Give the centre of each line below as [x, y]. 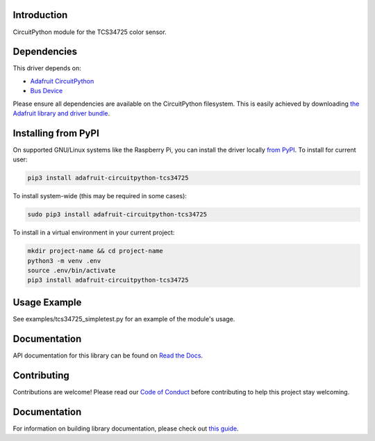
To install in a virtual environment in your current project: [94, 232]
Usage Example [47, 302]
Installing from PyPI [56, 133]
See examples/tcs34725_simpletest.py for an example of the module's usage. [124, 319]
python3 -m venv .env [64, 260]
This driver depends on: [47, 68]
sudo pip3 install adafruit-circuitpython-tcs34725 [117, 215]
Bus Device [47, 91]
